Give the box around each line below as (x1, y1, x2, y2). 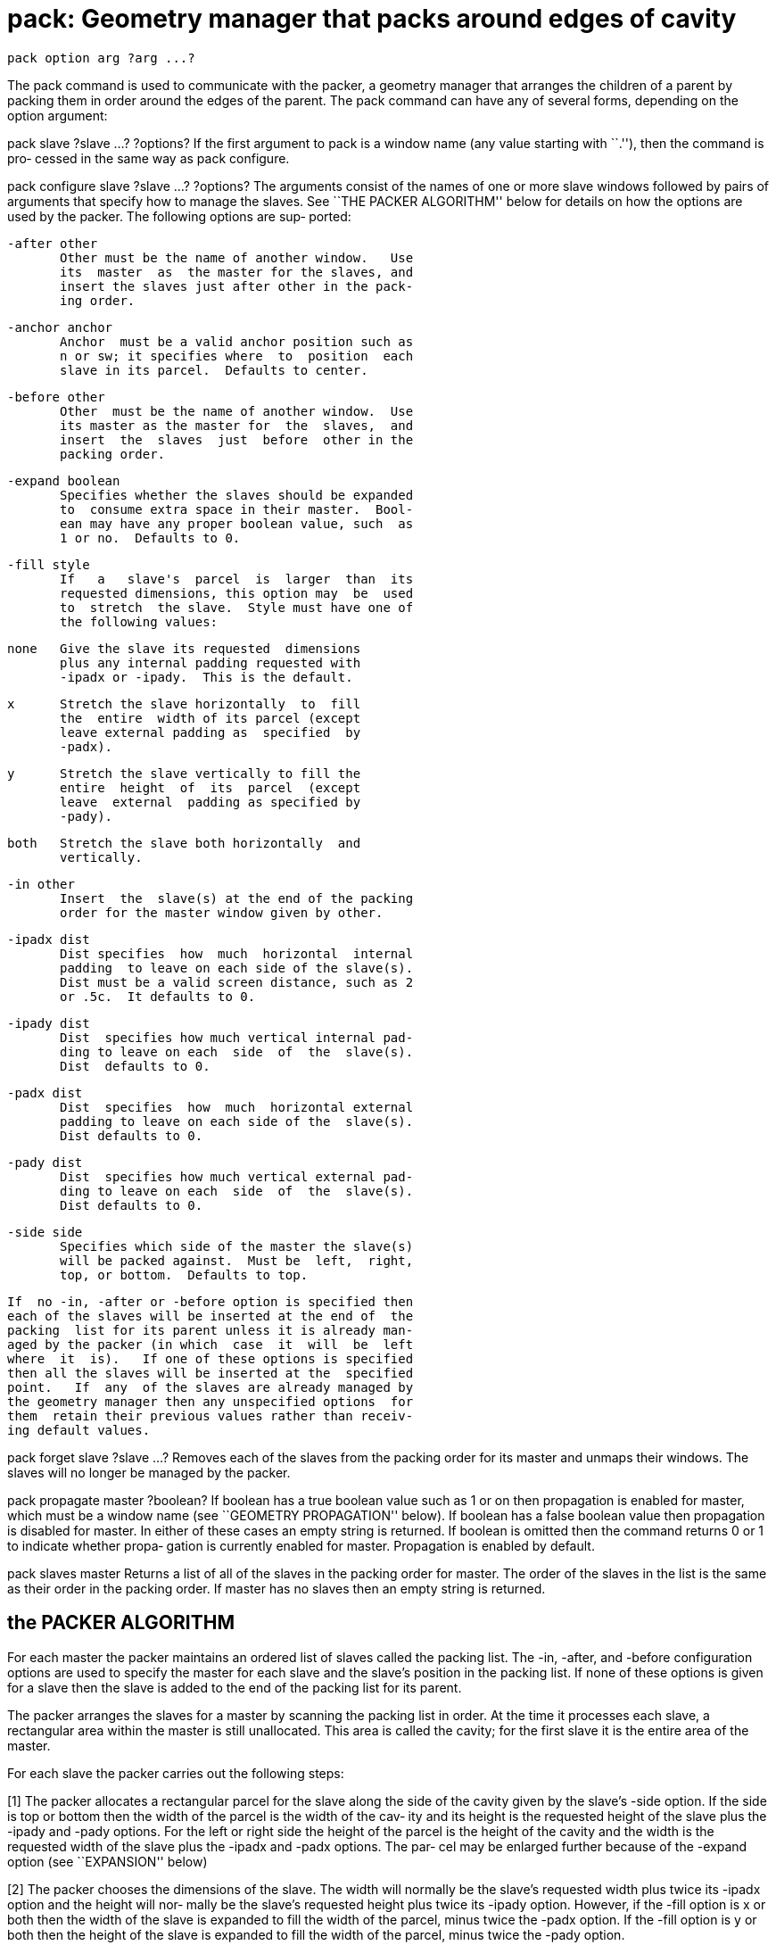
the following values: (60, 614, 219, 629)
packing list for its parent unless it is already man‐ (7, 1322, 414, 1337)
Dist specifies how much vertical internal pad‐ (60, 1030, 414, 1045)
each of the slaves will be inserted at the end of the (7, 1308, 414, 1323)
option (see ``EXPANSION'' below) (7, 1853, 208, 1869)
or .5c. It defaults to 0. (60, 989, 256, 1004)
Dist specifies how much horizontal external (60, 1099, 414, 1114)
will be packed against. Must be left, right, (60, 1253, 414, 1268)
